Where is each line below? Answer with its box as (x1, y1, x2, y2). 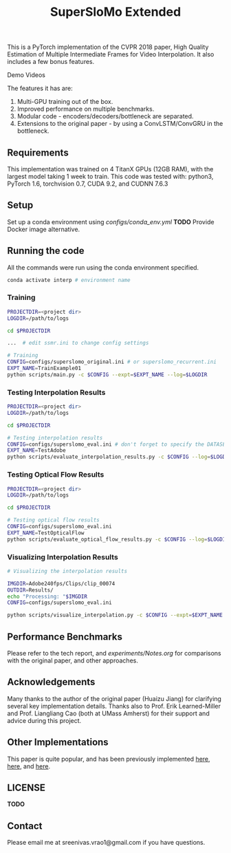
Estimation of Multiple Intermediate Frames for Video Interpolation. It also (7, 50, 214, 58)
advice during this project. (7, 716, 82, 724)
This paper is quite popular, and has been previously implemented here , (7, 755, 211, 763)
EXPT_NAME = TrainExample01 (7, 365, 81, 372)
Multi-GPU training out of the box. (16, 98, 113, 106)
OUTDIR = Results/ (7, 586, 54, 594)
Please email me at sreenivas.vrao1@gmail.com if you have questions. (7, 839, 206, 847)
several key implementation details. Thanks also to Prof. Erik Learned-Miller (7, 702, 221, 710)
